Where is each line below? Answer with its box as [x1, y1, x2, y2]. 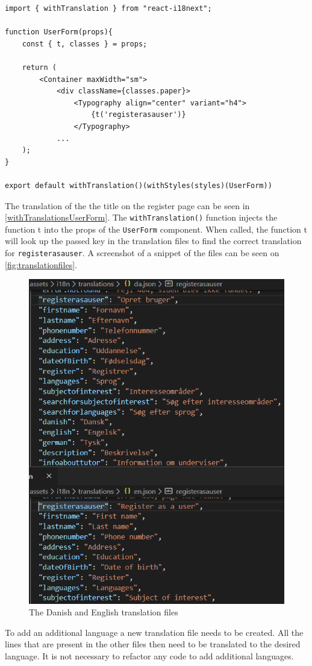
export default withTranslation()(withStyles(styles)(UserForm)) [5, 181, 272, 190]
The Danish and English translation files [29, 606, 178, 618]
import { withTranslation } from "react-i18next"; [5, 4, 212, 13]
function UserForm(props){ [5, 28, 113, 37]
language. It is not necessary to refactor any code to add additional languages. [5, 649, 294, 662]
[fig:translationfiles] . [5, 258, 78, 271]
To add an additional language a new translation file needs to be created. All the [5, 626, 304, 638]
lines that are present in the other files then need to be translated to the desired [5, 638, 301, 650]
